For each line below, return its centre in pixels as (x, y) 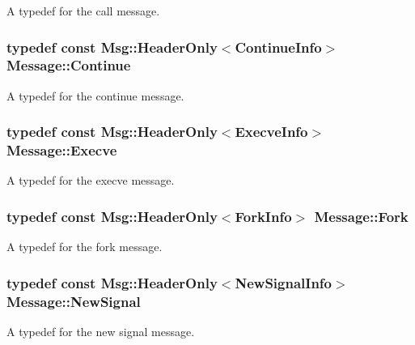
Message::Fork (361, 216)
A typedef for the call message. (83, 11)
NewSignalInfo (284, 282)
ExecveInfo (271, 132)
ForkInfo (263, 216)
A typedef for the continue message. (95, 95)
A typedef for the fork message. (85, 247)
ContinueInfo (278, 47)
